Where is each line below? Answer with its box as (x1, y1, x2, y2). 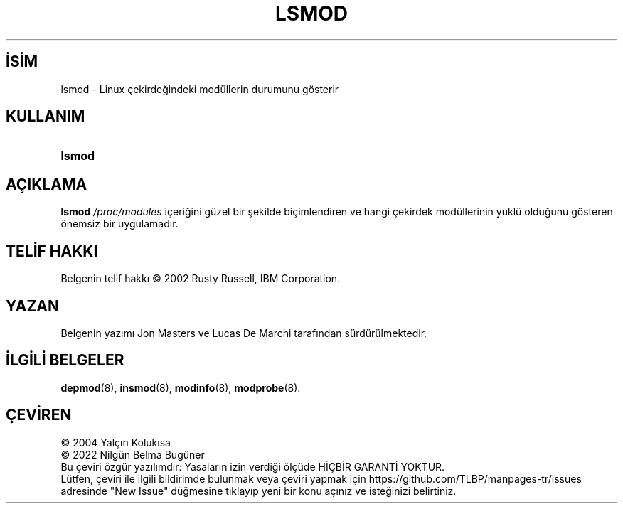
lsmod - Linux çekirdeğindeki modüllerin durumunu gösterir (60, 82, 339, 95)
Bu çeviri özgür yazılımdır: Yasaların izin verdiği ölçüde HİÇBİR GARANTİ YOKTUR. (60, 460, 445, 473)
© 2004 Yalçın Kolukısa (60, 436, 171, 449)
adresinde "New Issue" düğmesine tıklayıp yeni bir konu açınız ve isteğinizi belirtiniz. (60, 484, 457, 497)
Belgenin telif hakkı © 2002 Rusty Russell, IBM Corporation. (60, 272, 341, 285)
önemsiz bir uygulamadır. (60, 218, 179, 230)
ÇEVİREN (6, 406, 72, 424)
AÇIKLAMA (6, 175, 87, 193)
